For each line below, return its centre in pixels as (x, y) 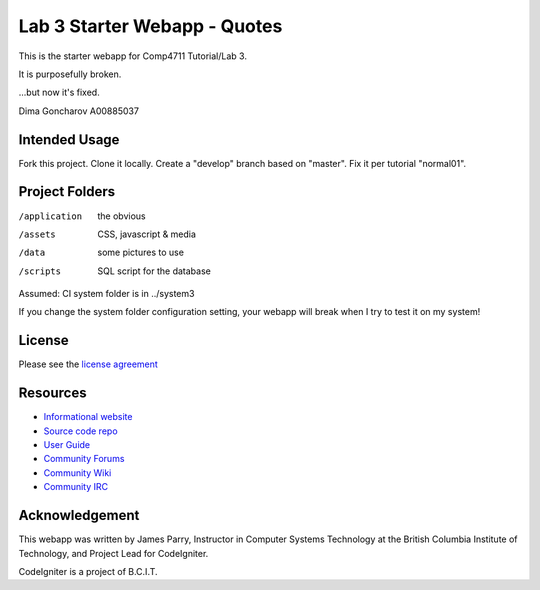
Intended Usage (69, 139)
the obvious (121, 216)
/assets (37, 234)
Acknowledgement (79, 515)
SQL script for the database (154, 271)
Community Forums (84, 459)
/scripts (40, 271)
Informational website (88, 417)
